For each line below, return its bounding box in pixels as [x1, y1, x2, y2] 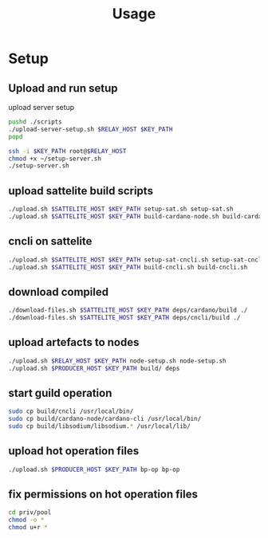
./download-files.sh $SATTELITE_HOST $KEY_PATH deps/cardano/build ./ [8, 306, 248, 315]
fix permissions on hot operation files [8, 488, 198, 501]
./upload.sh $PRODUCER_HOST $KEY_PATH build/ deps [8, 364, 180, 372]
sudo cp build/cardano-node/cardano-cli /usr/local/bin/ [8, 415, 202, 423]
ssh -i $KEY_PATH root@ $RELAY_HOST [8, 147, 127, 155]
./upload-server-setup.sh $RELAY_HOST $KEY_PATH [8, 125, 173, 133]
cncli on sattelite [8, 234, 93, 248]
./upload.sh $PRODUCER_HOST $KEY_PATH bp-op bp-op [8, 465, 180, 473]
